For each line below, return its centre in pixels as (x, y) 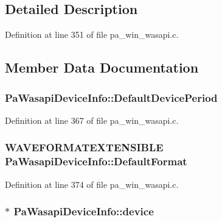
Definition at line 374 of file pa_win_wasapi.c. (92, 184)
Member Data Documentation (102, 67)
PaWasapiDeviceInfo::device (84, 211)
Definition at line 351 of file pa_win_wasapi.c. (92, 34)
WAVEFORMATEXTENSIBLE (84, 147)
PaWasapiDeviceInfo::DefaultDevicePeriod (111, 97)
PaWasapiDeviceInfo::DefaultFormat (96, 161)
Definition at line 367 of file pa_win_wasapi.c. (92, 120)
